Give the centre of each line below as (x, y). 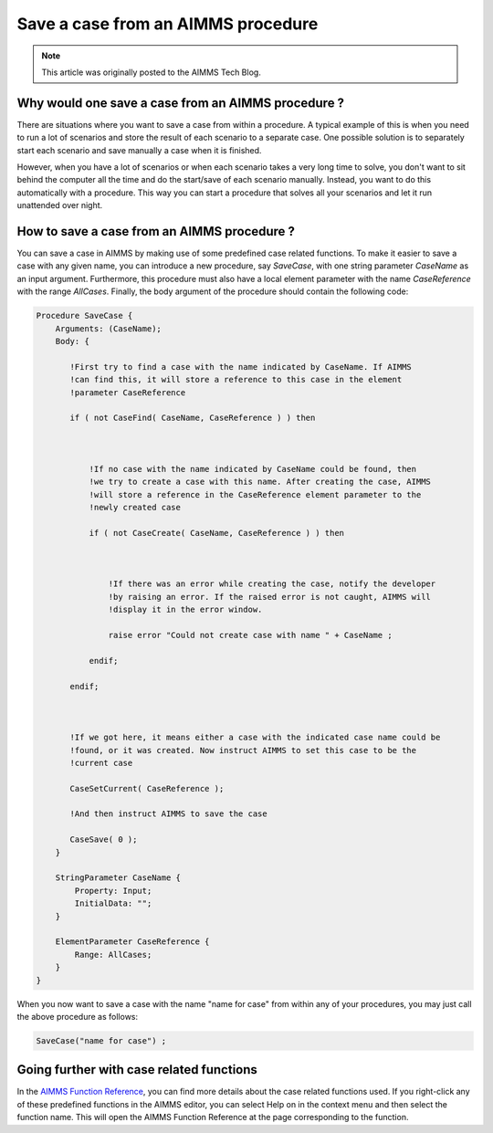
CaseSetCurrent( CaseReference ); (147, 788)
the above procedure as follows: (78, 1016)
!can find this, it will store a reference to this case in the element (236, 380)
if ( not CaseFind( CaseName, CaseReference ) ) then (193, 418)
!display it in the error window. (185, 610)
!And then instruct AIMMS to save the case (169, 814)
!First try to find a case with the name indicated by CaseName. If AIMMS (241, 367)
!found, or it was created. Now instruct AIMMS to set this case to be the (243, 750)
